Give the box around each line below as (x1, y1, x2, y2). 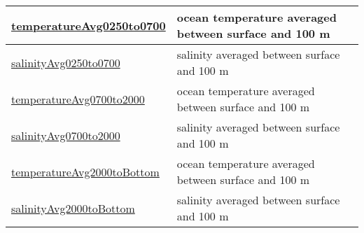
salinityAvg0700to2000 (11, 127, 120, 143)
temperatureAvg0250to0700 (11, 17, 166, 34)
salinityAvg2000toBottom (11, 199, 135, 216)
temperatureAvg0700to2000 (11, 90, 145, 107)
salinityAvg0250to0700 (11, 54, 120, 71)
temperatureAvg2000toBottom (11, 163, 160, 180)
